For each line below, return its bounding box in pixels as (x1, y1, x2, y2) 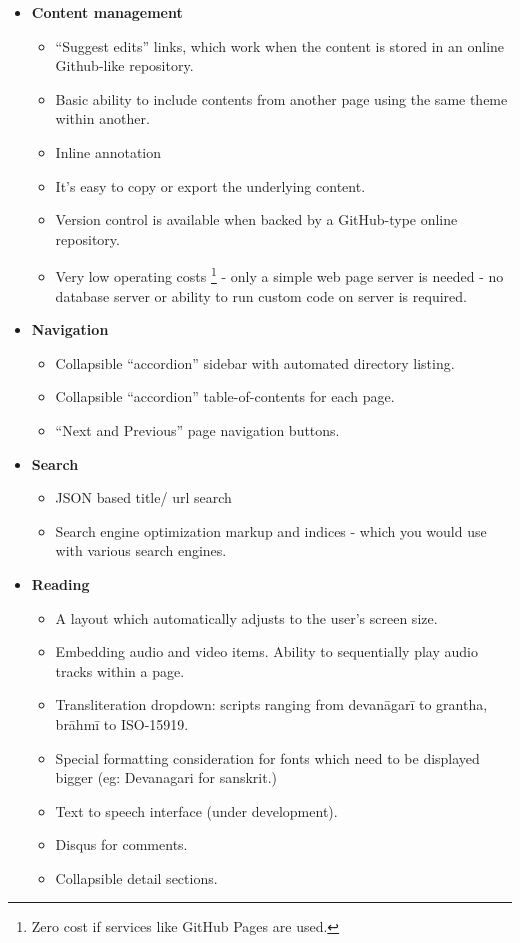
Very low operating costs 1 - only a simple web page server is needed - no (55, 263, 504, 286)
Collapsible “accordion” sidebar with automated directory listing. (55, 352, 455, 373)
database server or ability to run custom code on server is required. (55, 285, 467, 306)
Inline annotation (55, 141, 162, 162)
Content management (31, 2, 183, 22)
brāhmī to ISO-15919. (55, 713, 189, 734)
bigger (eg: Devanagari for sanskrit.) (55, 767, 278, 788)
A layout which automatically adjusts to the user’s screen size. (55, 607, 438, 628)
